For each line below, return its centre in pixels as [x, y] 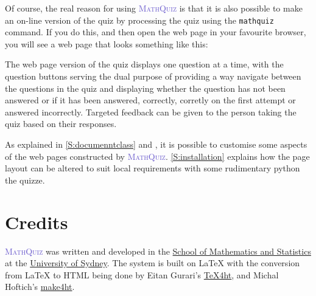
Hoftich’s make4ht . [40, 287]
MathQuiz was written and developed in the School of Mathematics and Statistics [158, 251]
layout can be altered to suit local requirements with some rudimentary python [153, 168]
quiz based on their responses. [61, 124]
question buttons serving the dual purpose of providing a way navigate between [153, 76]
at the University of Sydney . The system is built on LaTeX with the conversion [153, 263]
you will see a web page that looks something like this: [107, 43]
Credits [37, 222]
